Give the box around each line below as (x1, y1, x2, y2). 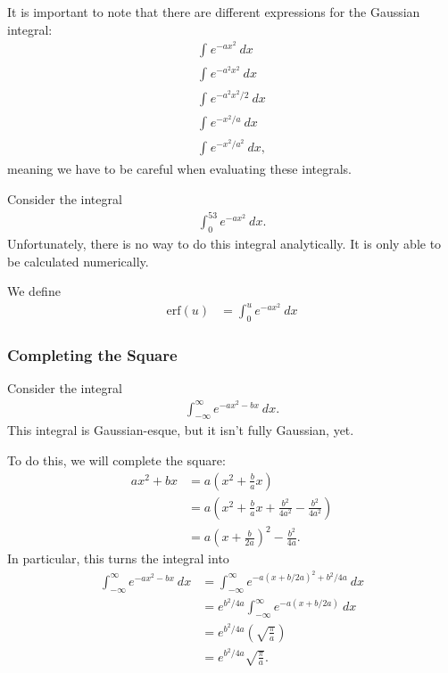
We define (7, 282, 61, 300)
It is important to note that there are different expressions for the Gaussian (7, 3, 420, 21)
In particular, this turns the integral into (7, 549, 229, 568)
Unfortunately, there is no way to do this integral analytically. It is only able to (7, 234, 442, 252)
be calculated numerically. (7, 251, 149, 270)
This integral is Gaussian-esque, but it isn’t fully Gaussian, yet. (7, 421, 354, 439)
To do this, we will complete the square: (7, 451, 226, 470)
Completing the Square (7, 344, 178, 366)
